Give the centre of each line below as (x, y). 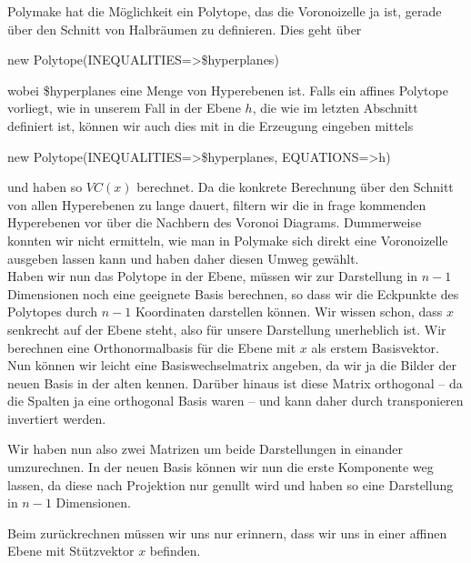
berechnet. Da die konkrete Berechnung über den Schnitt (295, 187)
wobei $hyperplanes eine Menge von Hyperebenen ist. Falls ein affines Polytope (228, 90)
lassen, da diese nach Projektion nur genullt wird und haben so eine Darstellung (230, 484)
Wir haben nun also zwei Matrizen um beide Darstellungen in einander (205, 449)
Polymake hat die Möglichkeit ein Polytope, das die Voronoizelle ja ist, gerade (225, 11)
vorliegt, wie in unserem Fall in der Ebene (124, 108)
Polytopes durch (53, 312)
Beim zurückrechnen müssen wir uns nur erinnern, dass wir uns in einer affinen (227, 533)
